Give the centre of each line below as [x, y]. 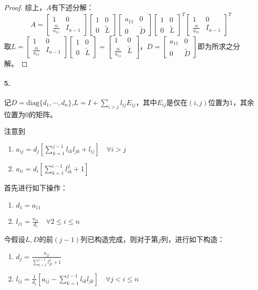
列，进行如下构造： [193, 239]
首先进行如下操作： [36, 187]
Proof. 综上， [25, 7]
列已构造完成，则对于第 [119, 239]
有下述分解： [73, 7]
